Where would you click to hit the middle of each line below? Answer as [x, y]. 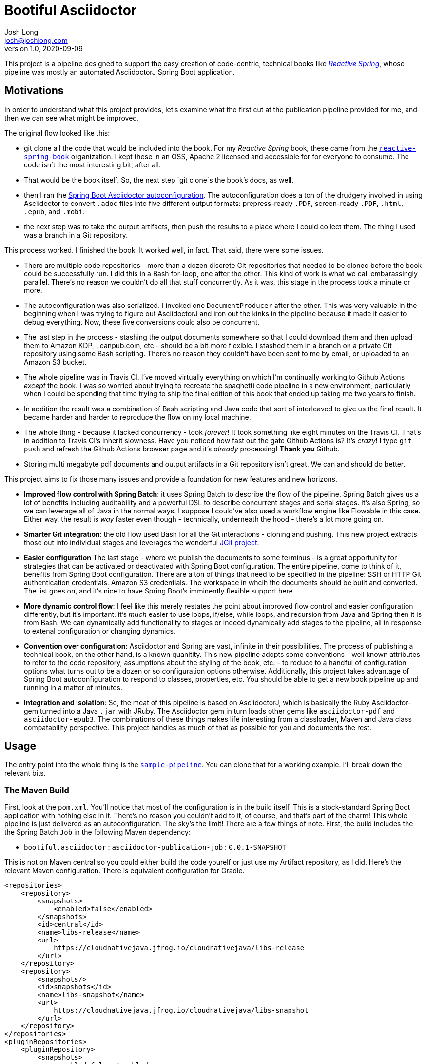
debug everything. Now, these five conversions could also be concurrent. [142, 322]
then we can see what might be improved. [72, 118]
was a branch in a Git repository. [76, 235]
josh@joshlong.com [36, 40]
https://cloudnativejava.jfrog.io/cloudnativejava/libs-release [179, 948]
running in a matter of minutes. [73, 687]
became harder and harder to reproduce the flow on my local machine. [137, 417]
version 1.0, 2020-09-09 [44, 48]
